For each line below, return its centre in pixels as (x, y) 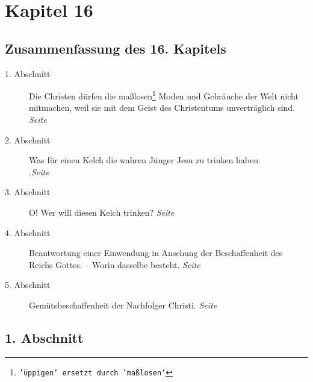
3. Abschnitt (28, 192)
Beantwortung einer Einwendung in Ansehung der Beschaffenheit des (156, 253)
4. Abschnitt (28, 232)
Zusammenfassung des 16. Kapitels (116, 48)
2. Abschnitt (28, 139)
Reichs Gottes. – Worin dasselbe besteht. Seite (115, 264)
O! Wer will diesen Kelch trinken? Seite (102, 212)
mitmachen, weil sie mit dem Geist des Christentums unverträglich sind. (162, 108)
